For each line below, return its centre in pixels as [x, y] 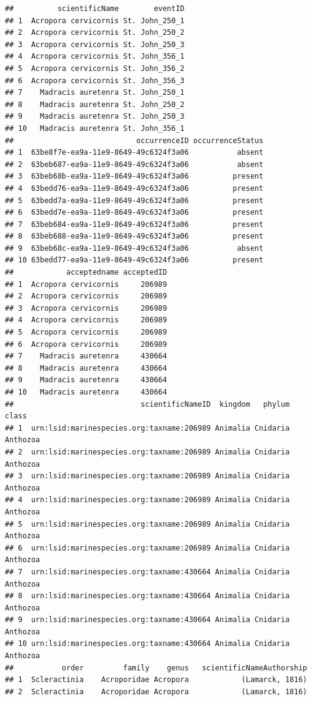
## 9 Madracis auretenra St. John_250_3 [95, 117]
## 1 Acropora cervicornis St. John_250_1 [95, 20]
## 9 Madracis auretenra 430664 [86, 380]
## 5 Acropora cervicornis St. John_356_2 [95, 68]
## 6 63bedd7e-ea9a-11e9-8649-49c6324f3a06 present [134, 213]
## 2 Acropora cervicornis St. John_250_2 [95, 33]
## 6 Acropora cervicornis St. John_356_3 [95, 80]
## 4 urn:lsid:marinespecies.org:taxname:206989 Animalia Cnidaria [147, 500]
